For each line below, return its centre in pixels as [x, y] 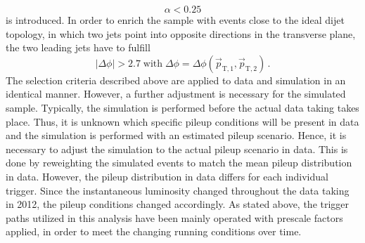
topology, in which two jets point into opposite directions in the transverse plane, [181, 33]
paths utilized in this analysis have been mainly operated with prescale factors [174, 217]
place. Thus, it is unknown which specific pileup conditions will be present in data [182, 121]
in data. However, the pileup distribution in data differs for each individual [167, 176]
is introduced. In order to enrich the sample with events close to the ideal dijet [175, 20]
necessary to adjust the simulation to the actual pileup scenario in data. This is [177, 149]
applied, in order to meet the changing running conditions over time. [154, 231]
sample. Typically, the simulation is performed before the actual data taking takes [182, 107]
